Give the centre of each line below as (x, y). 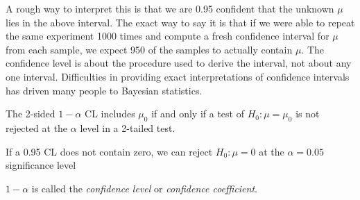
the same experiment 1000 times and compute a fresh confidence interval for (168, 36)
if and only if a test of (198, 114)
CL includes (110, 114)
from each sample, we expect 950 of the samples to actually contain (149, 49)
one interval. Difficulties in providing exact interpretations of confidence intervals (178, 76)
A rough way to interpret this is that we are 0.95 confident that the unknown (170, 8)
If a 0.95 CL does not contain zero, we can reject (109, 151)
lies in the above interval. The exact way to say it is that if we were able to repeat (180, 22)
